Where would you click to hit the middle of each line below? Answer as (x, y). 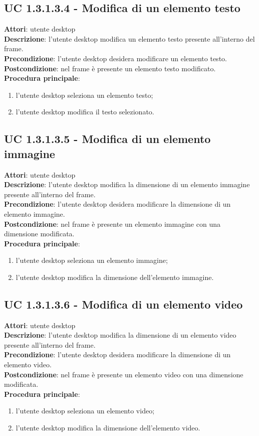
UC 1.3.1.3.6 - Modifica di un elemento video (123, 304)
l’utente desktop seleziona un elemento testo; (84, 95)
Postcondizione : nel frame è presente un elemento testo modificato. (110, 68)
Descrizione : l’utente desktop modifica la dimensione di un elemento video (120, 335)
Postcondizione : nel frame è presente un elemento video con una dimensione (124, 374)
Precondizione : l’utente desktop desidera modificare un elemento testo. (115, 58)
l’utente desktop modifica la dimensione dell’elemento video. (108, 428)
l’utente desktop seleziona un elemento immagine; (92, 260)
